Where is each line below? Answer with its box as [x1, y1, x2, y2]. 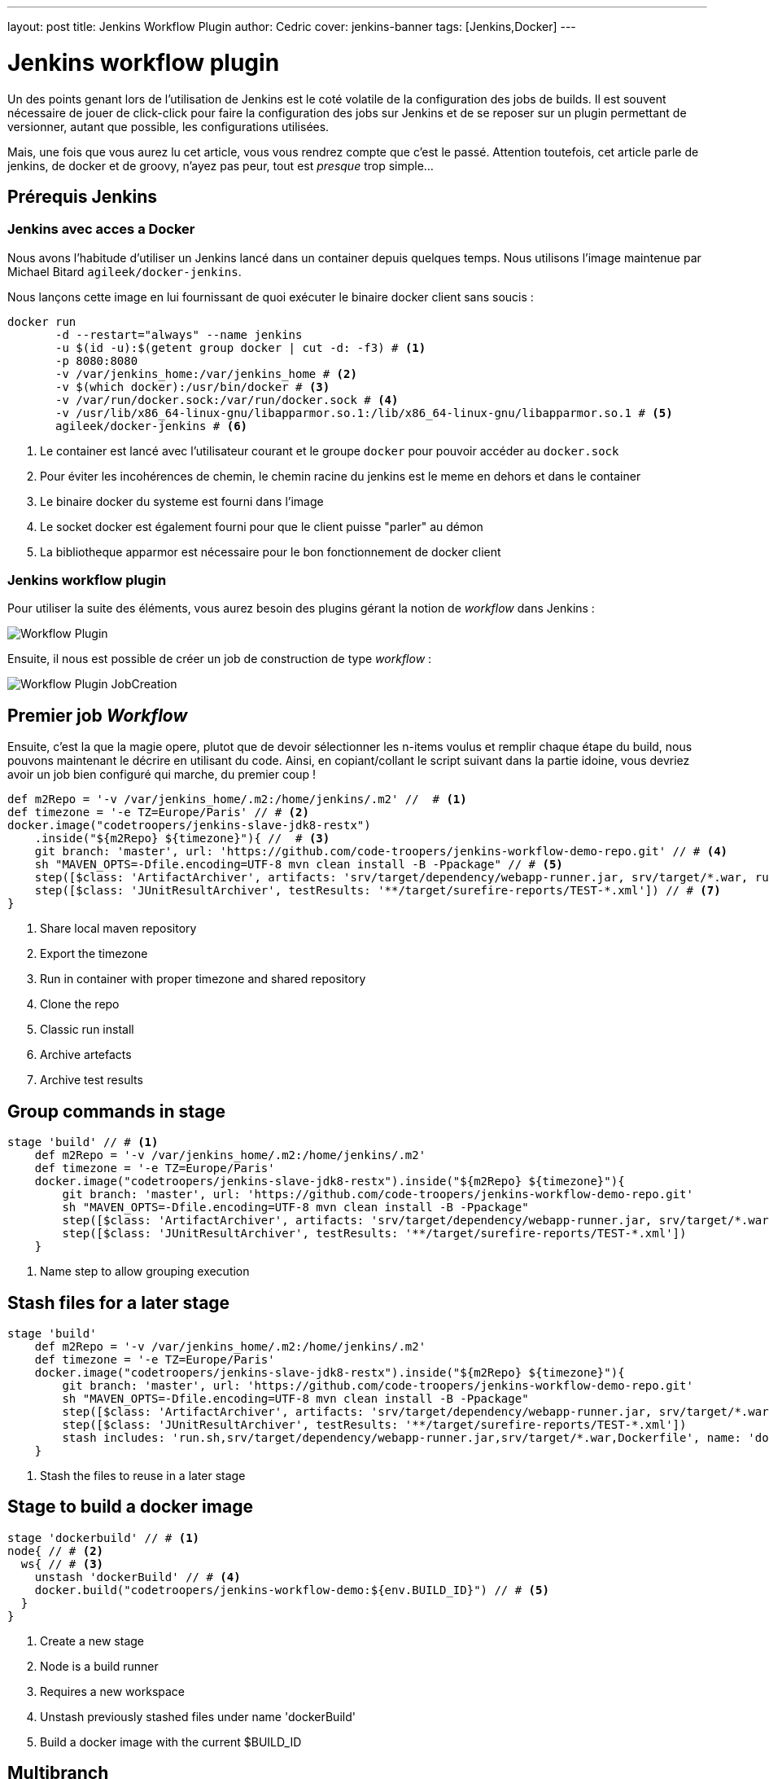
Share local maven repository [40, 921, 197, 936]
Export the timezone [40, 947, 148, 961]
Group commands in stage [7, 1100, 226, 1122]
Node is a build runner [40, 1658, 159, 1673]
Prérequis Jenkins [7, 186, 158, 207]
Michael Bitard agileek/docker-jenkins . [7, 264, 242, 279]
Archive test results [40, 1073, 143, 1087]
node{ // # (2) [7, 1544, 104, 1557]
